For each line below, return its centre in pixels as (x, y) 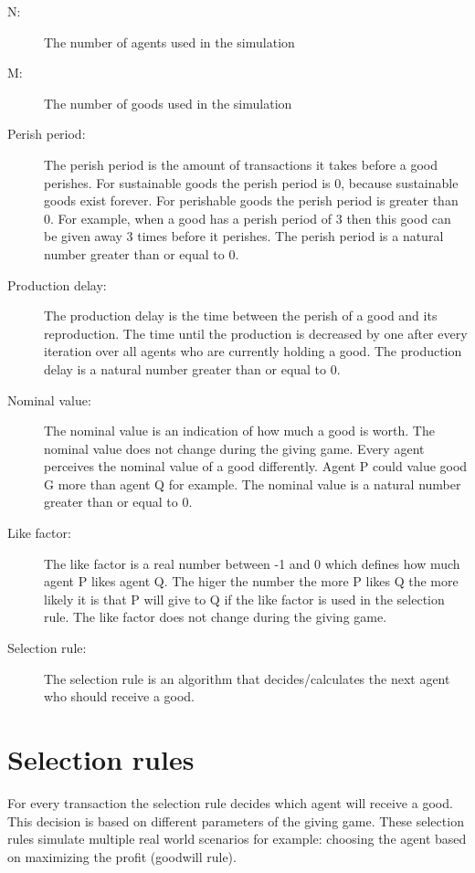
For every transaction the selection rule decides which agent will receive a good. (230, 802)
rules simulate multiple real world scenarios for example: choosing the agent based (237, 839)
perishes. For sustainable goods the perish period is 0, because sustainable (251, 182)
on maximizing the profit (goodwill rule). (122, 856)
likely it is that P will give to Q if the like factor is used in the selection (244, 599)
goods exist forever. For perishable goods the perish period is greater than (251, 200)
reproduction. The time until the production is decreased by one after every (256, 333)
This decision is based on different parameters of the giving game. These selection (236, 820)
